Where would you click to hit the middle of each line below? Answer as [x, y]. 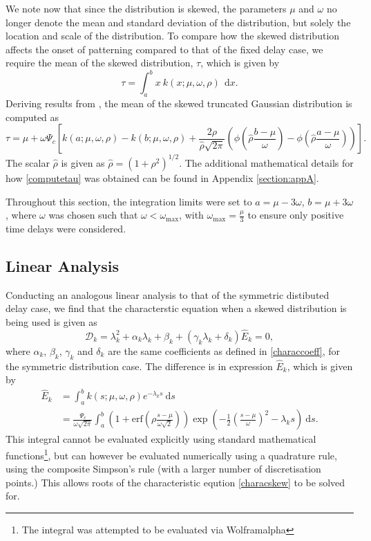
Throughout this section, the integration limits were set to [129, 201]
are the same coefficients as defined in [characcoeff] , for [224, 350]
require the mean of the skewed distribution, [99, 63]
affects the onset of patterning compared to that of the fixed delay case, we [164, 49]
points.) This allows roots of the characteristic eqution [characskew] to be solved [175, 482]
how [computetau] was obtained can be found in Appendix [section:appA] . [162, 177]
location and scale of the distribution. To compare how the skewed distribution [173, 36]
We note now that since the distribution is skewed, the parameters [146, 8]
